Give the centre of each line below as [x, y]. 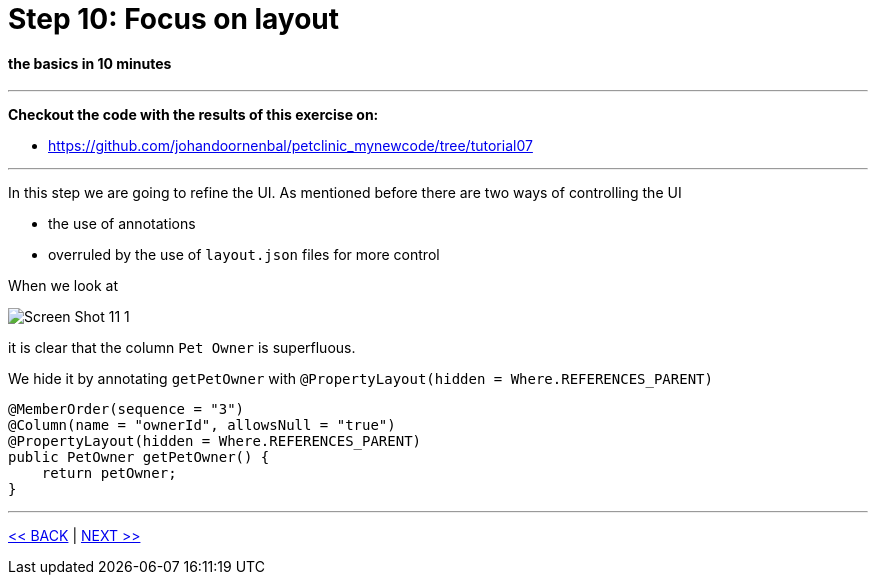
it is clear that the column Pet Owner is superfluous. [182, 348]
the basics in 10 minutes [90, 63]
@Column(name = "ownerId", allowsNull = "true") [202, 425]
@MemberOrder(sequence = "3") [126, 409]
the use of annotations [122, 224]
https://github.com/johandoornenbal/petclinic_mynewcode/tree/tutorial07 [290, 146]
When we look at [63, 286]
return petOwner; [109, 473]
